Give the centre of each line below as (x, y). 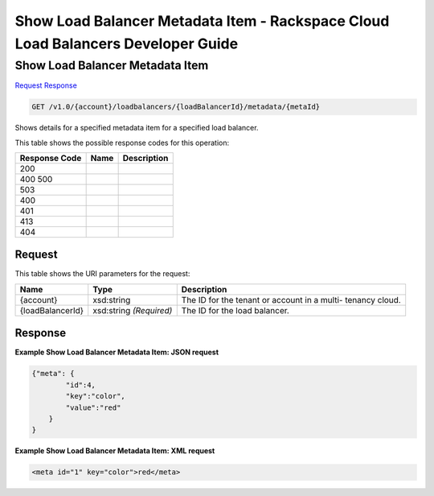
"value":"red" (93, 407)
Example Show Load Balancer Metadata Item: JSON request (117, 352)
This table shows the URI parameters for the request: (102, 274)
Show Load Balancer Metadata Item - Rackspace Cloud (202, 21)
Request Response (46, 85)
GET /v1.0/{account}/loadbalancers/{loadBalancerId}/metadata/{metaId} (176, 107)
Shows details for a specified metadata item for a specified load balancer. (137, 128)
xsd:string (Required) (133, 310)
